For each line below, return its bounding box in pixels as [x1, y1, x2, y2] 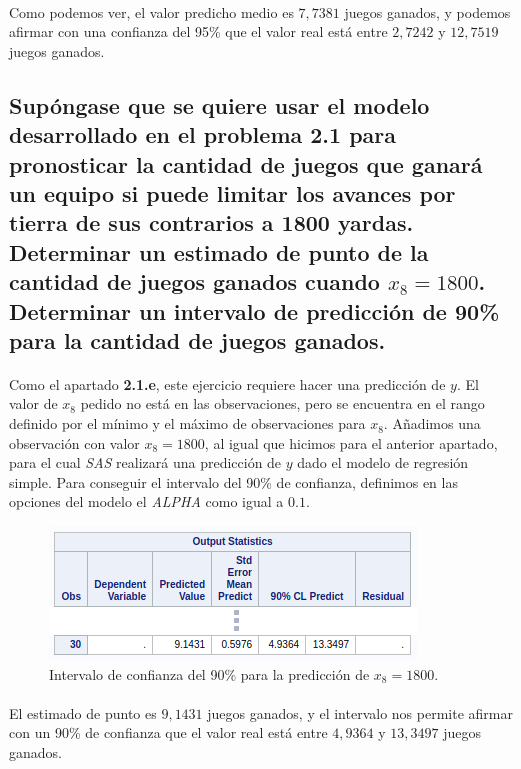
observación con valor [9, 432, 140, 453]
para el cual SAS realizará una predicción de [9, 452, 282, 473]
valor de [9, 393, 58, 414]
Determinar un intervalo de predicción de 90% [9, 295, 500, 326]
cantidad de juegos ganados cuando [9, 266, 380, 297]
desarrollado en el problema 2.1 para [9, 119, 397, 150]
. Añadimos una [383, 413, 481, 434]
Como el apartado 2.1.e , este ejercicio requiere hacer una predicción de [9, 373, 446, 394]
